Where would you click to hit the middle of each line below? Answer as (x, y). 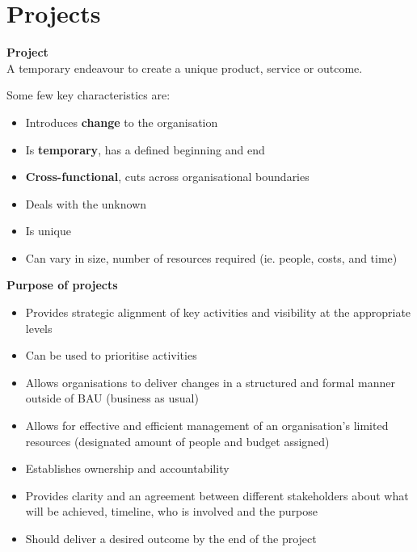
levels (39, 328)
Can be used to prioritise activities (111, 355)
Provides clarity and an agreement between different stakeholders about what (217, 495)
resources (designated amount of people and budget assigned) (177, 441)
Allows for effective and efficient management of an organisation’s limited (207, 426)
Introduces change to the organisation (122, 122)
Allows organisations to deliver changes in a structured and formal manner (210, 382)
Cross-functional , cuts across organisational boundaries (167, 177)
